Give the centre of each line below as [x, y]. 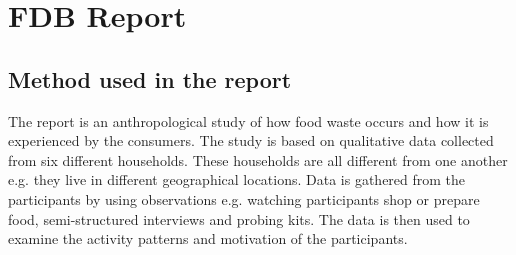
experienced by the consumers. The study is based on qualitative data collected [251, 140]
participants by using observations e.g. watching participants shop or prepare [244, 198]
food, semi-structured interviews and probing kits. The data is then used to [239, 218]
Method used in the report [150, 78]
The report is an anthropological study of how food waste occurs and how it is [248, 120]
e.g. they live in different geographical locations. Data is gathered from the [237, 179]
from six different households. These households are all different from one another [258, 159]
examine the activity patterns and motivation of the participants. [208, 238]
